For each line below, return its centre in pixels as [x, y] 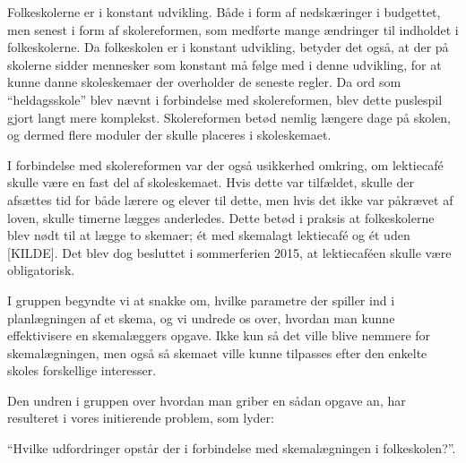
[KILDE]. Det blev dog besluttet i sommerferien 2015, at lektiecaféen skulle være [229, 252]
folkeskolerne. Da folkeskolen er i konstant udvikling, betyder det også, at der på [228, 47]
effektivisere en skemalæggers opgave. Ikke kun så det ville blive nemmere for [219, 335]
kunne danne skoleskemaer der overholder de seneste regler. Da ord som [204, 82]
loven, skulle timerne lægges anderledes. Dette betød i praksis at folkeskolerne [221, 217]
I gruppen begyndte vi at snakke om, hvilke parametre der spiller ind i [201, 300]
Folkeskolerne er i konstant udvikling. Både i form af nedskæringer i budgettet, [224, 12]
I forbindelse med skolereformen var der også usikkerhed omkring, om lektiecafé [225, 164]
